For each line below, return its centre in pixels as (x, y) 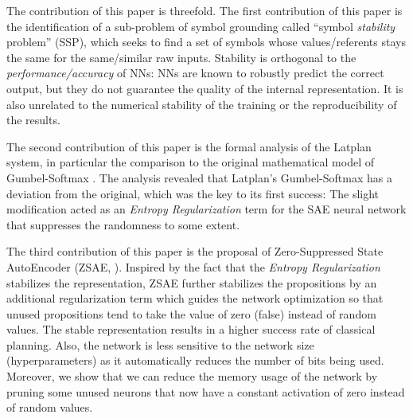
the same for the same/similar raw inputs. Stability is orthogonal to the (181, 57)
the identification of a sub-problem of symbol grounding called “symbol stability (201, 26)
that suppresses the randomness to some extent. (123, 224)
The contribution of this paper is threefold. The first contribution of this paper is (205, 10)
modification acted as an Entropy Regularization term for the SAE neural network (206, 209)
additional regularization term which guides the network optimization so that (195, 298)
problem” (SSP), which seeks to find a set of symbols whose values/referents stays (206, 42)
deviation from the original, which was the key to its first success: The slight (193, 193)
